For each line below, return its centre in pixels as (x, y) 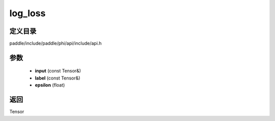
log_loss (28, 13)
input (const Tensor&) (58, 71)
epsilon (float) (50, 85)
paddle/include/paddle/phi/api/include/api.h (56, 44)
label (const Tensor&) (58, 78)
